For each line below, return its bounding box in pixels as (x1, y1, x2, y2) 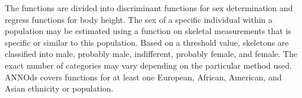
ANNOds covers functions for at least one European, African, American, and (5, 70, 282, 83)
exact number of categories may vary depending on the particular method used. (5, 59, 292, 71)
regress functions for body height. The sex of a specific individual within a (5, 13, 273, 25)
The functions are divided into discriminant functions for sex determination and (5, 2, 293, 13)
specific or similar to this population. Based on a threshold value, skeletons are (5, 36, 289, 48)
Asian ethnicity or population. (5, 82, 114, 94)
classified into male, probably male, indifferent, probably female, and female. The (5, 48, 297, 60)
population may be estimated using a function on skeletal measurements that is (5, 25, 291, 37)
